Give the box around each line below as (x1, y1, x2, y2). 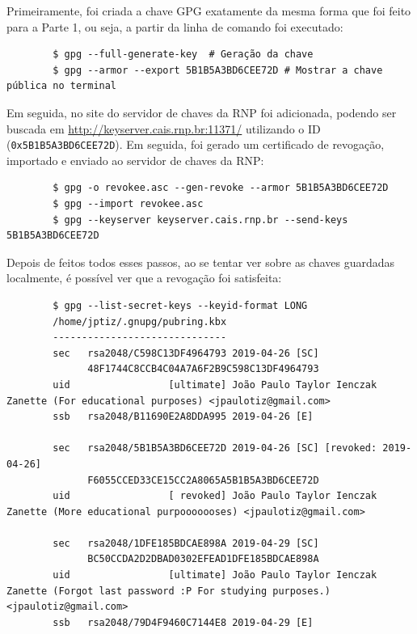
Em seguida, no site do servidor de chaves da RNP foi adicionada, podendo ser (6, 104, 397, 120)
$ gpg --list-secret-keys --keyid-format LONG (53, 299, 308, 311)
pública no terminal (6, 80, 117, 92)
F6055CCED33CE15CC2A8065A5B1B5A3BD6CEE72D (87, 474, 319, 486)
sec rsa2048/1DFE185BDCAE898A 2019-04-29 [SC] (53, 537, 319, 549)
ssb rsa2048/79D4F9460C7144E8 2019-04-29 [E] (53, 616, 314, 628)
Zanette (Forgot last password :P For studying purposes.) (6, 585, 331, 597)
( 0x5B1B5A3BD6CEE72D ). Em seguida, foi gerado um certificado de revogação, (6, 136, 385, 153)
